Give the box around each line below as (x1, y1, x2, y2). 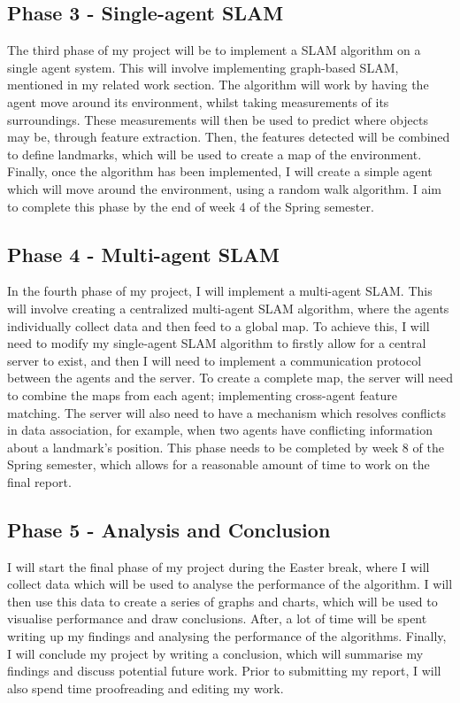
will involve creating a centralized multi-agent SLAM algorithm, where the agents (7, 298, 449, 317)
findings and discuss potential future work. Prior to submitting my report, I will (7, 661, 441, 680)
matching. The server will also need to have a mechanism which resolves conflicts (7, 403, 446, 421)
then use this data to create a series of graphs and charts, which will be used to (7, 591, 438, 610)
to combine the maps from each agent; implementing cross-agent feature (7, 385, 397, 404)
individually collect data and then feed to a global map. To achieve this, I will (7, 316, 430, 335)
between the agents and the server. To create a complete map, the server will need (7, 368, 453, 387)
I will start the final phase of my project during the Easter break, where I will (7, 557, 430, 576)
